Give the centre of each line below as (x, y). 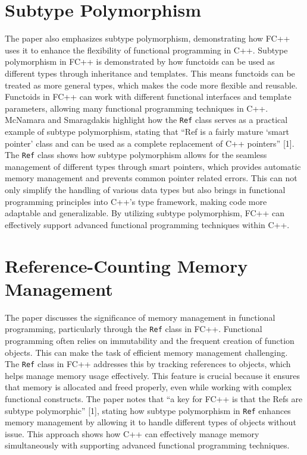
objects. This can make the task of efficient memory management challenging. (146, 352)
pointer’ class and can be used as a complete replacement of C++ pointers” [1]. (150, 143)
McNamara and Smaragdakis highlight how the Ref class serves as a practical (146, 120)
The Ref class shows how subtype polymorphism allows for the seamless (136, 155)
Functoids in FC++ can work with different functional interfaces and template (148, 97)
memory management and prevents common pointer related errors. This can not (151, 178)
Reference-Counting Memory (126, 265)
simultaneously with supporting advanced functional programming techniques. (147, 445)
